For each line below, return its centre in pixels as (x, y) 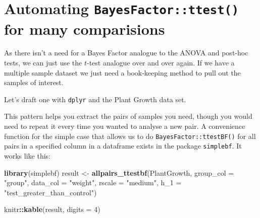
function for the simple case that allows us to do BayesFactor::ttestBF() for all (130, 136)
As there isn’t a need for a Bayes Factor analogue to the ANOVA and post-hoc (126, 53)
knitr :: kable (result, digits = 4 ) (52, 209)
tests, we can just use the (43, 63)
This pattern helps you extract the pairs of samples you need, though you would (128, 116)
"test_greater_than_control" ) (50, 192)
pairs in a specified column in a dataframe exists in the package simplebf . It (123, 146)
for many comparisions (85, 28)
